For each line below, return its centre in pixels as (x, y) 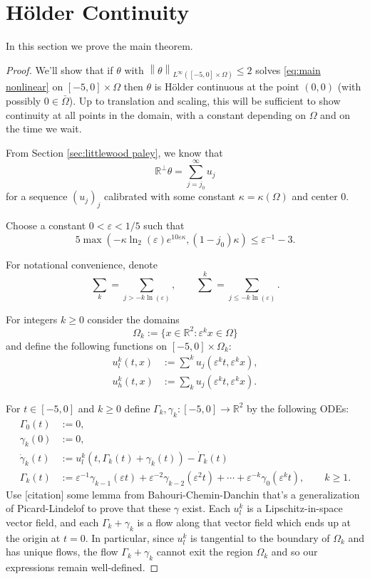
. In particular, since (129, 537)
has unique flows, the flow (62, 552)
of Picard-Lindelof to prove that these (88, 508)
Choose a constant (46, 225)
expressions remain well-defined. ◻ (82, 567)
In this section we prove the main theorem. (99, 46)
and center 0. (320, 196)
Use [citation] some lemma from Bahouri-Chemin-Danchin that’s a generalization (183, 494)
